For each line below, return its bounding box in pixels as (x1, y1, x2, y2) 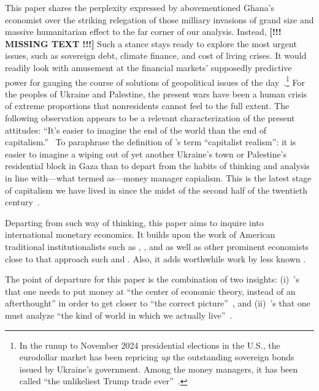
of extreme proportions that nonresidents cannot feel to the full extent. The (5, 99, 290, 112)
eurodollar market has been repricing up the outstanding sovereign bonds (19, 351, 294, 363)
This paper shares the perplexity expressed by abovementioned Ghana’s (5, 1, 274, 13)
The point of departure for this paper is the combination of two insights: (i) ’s (5, 273, 299, 286)
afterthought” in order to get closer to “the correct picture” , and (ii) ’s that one (5, 297, 310, 309)
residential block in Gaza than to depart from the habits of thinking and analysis (5, 159, 310, 172)
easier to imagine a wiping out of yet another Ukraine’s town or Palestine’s (5, 147, 287, 160)
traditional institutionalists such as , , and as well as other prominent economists (5, 240, 309, 252)
